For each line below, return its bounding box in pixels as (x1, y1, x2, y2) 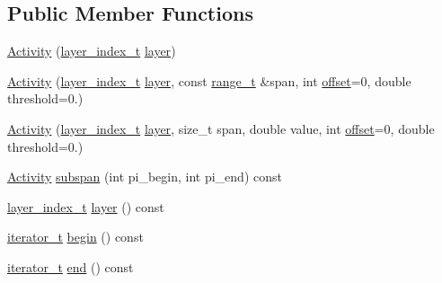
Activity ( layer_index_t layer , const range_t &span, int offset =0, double (7, 71, 411, 90)
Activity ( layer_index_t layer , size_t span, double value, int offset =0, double (7, 119, 435, 137)
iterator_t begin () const (7, 227, 144, 246)
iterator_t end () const (7, 257, 134, 276)
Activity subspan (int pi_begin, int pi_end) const (7, 167, 282, 186)
